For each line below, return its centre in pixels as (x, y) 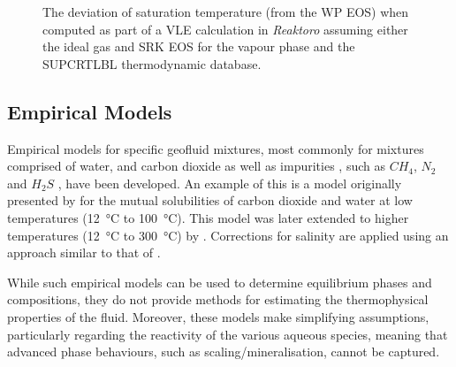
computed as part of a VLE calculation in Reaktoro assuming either (225, 29)
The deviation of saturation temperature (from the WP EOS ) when (226, 11)
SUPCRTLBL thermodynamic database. (152, 63)
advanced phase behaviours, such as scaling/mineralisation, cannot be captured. (224, 352)
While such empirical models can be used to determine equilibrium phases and (220, 282)
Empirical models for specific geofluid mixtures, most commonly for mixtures (216, 148)
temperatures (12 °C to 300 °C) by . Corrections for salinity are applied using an (228, 235)
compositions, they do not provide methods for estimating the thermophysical (218, 299)
